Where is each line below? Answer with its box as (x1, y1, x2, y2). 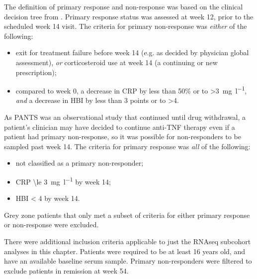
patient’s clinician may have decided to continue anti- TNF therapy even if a (4, 121, 235, 132)
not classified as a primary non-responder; (15, 158, 144, 168)
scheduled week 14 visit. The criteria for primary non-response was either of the (4, 21, 247, 31)
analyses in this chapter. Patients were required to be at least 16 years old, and (4, 246, 245, 256)
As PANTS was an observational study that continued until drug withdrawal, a (4, 112, 246, 122)
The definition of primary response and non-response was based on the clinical (4, 1, 243, 11)
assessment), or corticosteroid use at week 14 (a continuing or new (15, 57, 218, 67)
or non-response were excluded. (4, 219, 99, 230)
